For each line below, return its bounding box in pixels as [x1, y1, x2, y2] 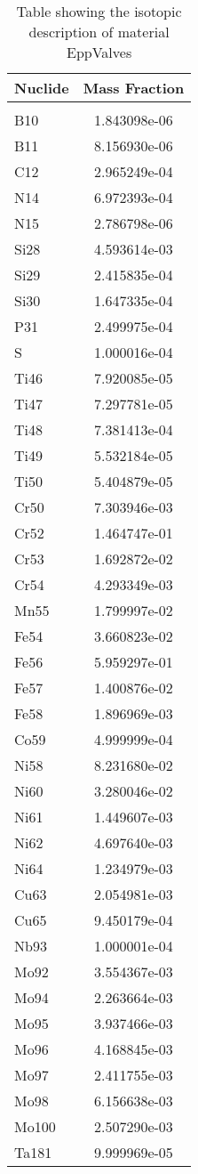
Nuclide [14, 77, 69, 98]
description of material [28, 21, 170, 42]
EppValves [66, 42, 132, 62]
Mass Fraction [83, 77, 185, 98]
